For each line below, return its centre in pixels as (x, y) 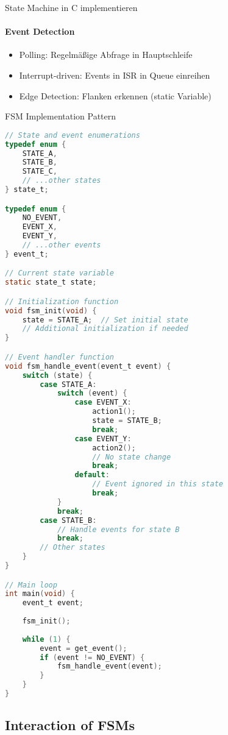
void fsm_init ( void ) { (51, 311)
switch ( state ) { (57, 375)
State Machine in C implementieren (71, 7)
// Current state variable (59, 273)
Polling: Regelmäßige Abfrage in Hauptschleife (106, 55)
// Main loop (31, 585)
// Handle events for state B (118, 529)
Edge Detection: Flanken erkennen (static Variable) (115, 95)
